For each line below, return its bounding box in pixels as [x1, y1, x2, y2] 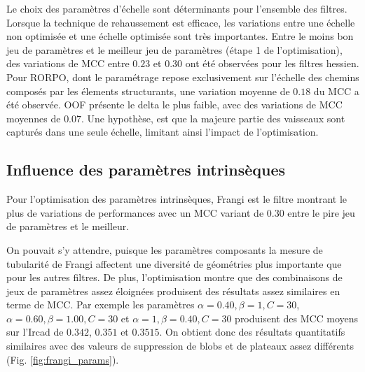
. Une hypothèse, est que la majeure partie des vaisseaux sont [81, 110, 345, 125]
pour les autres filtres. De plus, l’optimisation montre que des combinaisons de [6, 270, 343, 285]
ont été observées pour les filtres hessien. [185, 56, 359, 71]
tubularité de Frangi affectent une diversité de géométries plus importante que [6, 256, 342, 271]
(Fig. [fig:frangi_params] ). [6, 352, 119, 366]
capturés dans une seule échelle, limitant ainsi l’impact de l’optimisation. [6, 124, 319, 139]
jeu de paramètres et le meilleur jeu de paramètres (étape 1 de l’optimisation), [6, 42, 343, 57]
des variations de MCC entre [6, 56, 130, 71]
